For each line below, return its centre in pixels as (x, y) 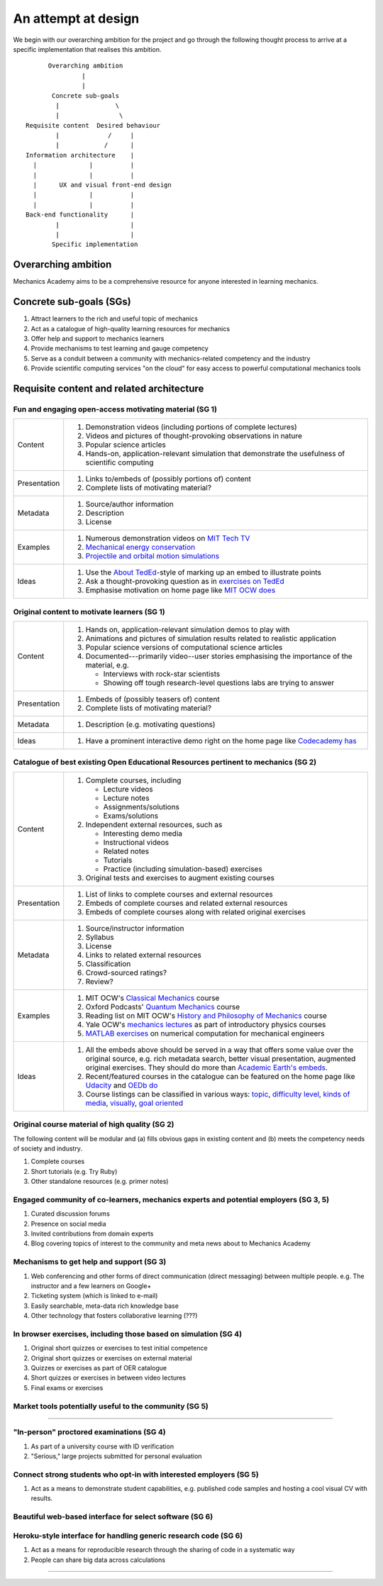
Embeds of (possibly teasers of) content (152, 699)
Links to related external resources (143, 955)
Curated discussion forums (70, 1214)
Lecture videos (128, 789)
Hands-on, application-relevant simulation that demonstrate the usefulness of (215, 454)
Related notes (126, 851)
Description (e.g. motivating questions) (150, 725)
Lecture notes (126, 798)
